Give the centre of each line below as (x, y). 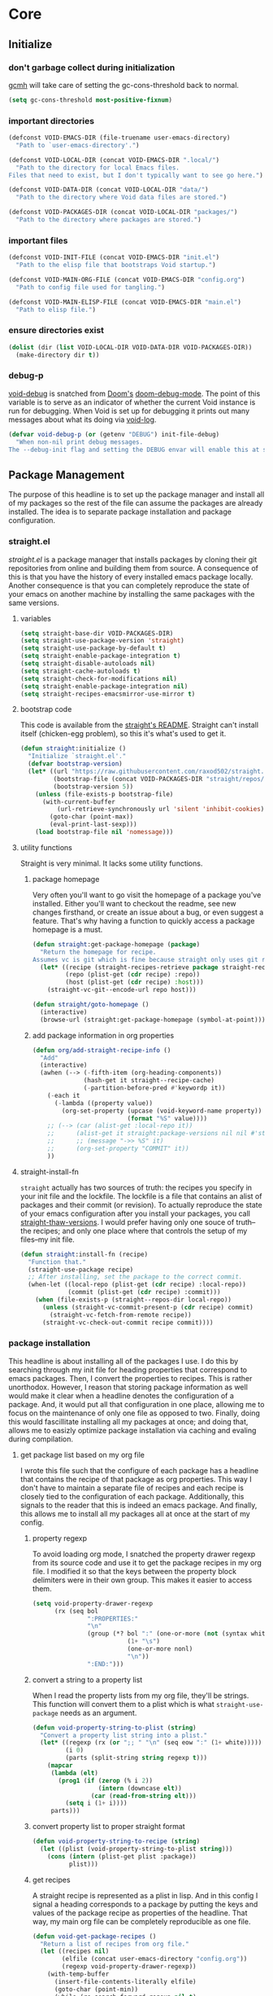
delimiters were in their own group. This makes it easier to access (142, 1580)
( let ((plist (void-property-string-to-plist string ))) (136, 1849)
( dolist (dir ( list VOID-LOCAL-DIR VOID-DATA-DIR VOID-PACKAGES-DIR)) (130, 347)
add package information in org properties (103, 1035)
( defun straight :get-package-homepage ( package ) (116, 944)
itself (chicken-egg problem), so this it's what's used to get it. (123, 734)
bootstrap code (46, 709)
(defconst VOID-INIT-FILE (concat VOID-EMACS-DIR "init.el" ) (114, 257)
